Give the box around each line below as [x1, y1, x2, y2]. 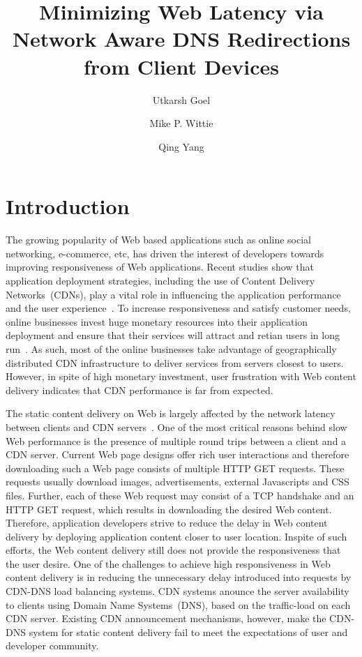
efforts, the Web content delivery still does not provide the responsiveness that [6, 543, 341, 557]
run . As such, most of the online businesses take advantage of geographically [6, 341, 337, 356]
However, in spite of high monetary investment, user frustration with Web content [6, 369, 356, 384]
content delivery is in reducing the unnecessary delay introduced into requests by [6, 570, 352, 584]
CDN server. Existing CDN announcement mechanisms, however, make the [6, 611, 326, 626]
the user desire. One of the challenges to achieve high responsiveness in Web [6, 556, 331, 571]
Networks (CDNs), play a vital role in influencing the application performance [6, 287, 341, 301]
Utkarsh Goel [152, 92, 211, 107]
